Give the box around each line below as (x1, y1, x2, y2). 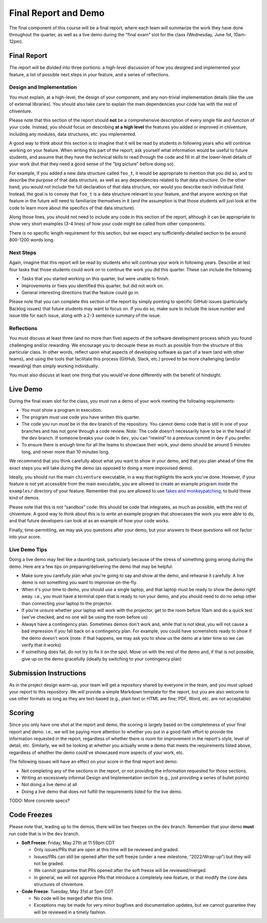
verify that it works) (21, 642, 61, 648)
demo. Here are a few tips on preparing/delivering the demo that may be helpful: (9, 563, 173, 569)
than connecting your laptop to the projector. (21, 600, 113, 606)
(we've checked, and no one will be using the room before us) (21, 614, 148, 620)
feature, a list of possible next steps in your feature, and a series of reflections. (9, 71, 170, 77)
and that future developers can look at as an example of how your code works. (9, 518, 170, 524)
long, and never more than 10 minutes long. (21, 449, 110, 455)
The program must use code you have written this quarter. (21, 414, 140, 420)
